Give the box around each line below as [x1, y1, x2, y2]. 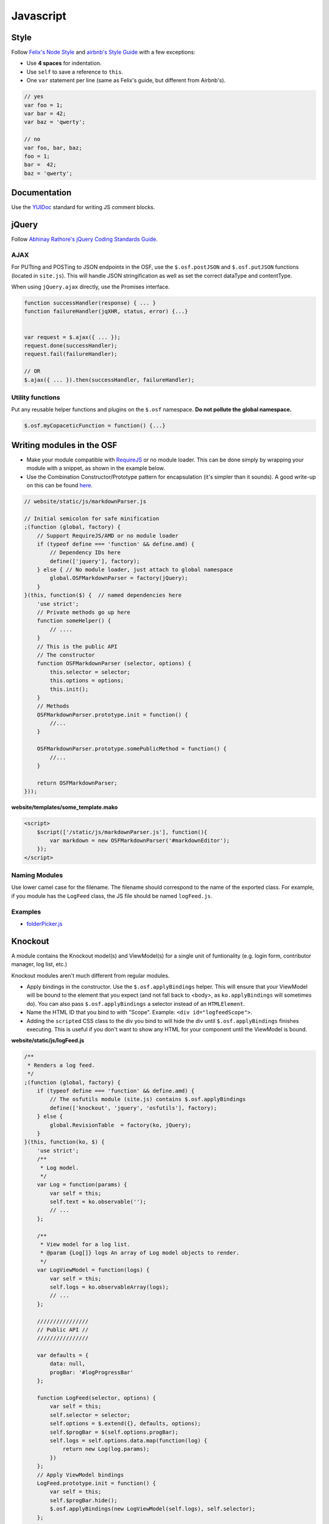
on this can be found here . [26, 482, 93, 489]
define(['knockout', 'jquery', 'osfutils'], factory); [49, 1104, 218, 1111]
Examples [11, 907, 41, 916]
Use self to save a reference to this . [26, 68, 124, 76]
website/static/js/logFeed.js [11, 1037, 85, 1044]
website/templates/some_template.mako [11, 803, 118, 811]
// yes [24, 93, 44, 100]
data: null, [49, 1360, 85, 1367]
